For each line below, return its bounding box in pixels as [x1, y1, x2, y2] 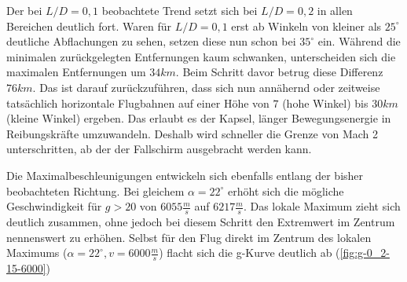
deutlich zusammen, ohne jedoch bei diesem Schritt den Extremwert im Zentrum [6, 213, 395, 229]
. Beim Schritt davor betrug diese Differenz [175, 64, 383, 80]
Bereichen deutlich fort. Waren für [6, 17, 171, 34]
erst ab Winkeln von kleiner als [231, 17, 382, 34]
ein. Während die [317, 33, 401, 49]
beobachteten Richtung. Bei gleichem [6, 182, 185, 199]
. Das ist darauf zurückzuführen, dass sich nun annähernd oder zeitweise [32, 79, 380, 95]
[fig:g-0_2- [339, 244, 390, 261]
